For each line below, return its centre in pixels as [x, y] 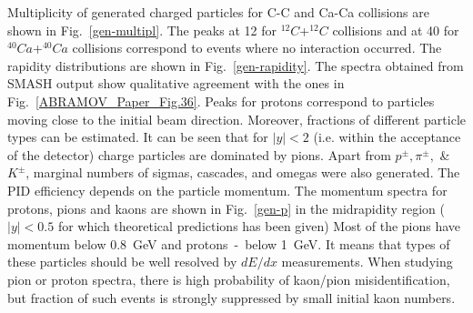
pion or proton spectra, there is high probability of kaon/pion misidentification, [229, 279]
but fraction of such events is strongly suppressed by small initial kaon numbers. [231, 297]
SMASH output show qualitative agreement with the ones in [176, 83]
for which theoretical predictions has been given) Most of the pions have [259, 226]
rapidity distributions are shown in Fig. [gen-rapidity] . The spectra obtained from [236, 65]
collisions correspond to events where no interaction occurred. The [257, 48]
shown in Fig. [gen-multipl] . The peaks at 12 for [142, 30]
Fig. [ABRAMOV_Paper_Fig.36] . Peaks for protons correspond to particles [221, 101]
